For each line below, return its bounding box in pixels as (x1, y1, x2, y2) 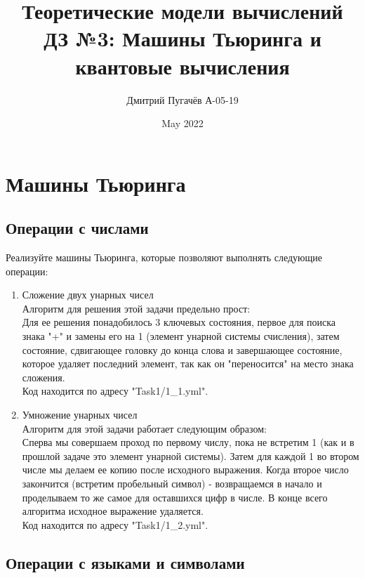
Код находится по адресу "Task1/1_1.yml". (22, 383, 208, 398)
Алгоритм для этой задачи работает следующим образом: (22, 421, 267, 435)
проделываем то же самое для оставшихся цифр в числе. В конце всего (22, 490, 328, 504)
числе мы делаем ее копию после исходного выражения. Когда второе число (22, 462, 349, 477)
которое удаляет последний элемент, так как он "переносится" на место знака (22, 356, 354, 371)
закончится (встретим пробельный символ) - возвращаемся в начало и (22, 475, 322, 490)
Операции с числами (6, 217, 149, 239)
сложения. (22, 369, 65, 384)
